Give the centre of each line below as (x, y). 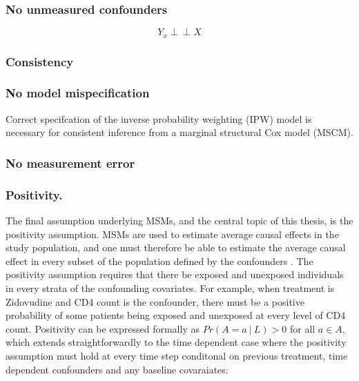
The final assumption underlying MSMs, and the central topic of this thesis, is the (179, 220)
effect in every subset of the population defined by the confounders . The (159, 261)
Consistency (40, 61)
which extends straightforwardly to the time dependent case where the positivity (176, 342)
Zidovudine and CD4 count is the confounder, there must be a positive (155, 301)
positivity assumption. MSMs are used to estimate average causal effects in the (172, 234)
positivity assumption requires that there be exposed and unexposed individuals (175, 274)
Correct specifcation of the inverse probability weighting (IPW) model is (159, 118)
